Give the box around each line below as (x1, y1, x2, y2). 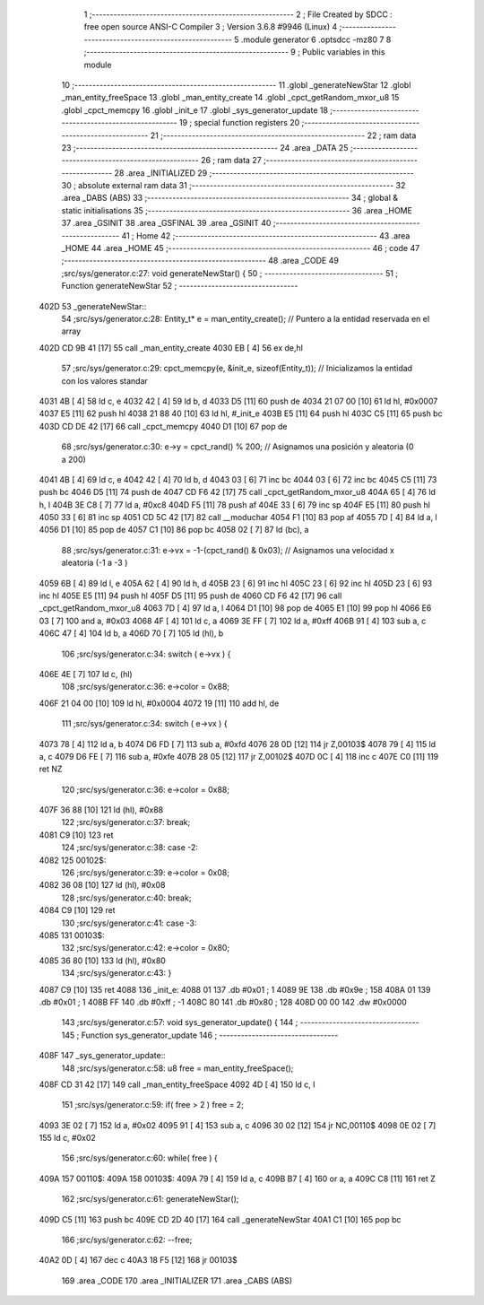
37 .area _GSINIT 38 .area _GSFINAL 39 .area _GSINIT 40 (61, 218, 272, 229)
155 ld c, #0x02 (39, 1133, 96, 1144)
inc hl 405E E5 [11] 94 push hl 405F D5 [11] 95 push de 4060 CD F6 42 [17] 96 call (39, 590, 342, 601)
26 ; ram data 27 (200, 155, 262, 166)
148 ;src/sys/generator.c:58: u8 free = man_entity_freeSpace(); (61, 1063, 294, 1074)
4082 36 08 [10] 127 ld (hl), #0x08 (39, 880, 166, 891)
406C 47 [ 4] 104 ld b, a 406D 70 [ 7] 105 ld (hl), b (39, 628, 224, 639)
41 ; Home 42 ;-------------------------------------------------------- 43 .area (121, 230, 411, 241)
